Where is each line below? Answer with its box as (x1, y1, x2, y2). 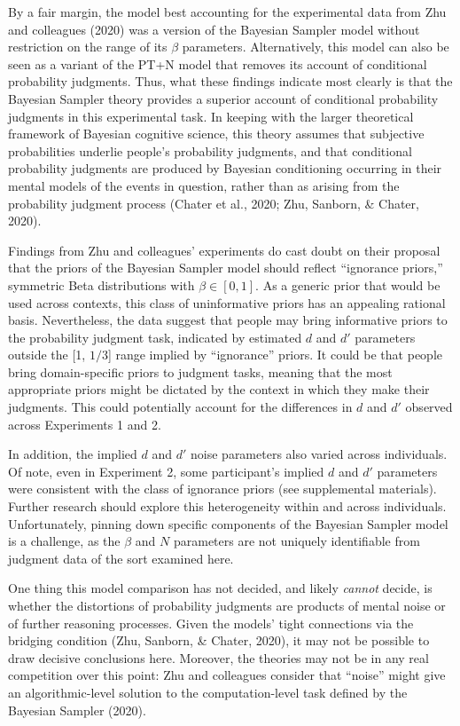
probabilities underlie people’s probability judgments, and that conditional (8, 141, 412, 160)
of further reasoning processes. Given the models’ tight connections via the (8, 613, 414, 632)
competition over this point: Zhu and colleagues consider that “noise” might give (8, 666, 446, 684)
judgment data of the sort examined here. (8, 548, 234, 567)
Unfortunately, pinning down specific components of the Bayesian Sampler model (8, 514, 448, 533)
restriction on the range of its (8, 37, 168, 56)
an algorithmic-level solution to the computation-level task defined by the (8, 683, 408, 701)
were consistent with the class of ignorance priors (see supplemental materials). (8, 479, 437, 498)
